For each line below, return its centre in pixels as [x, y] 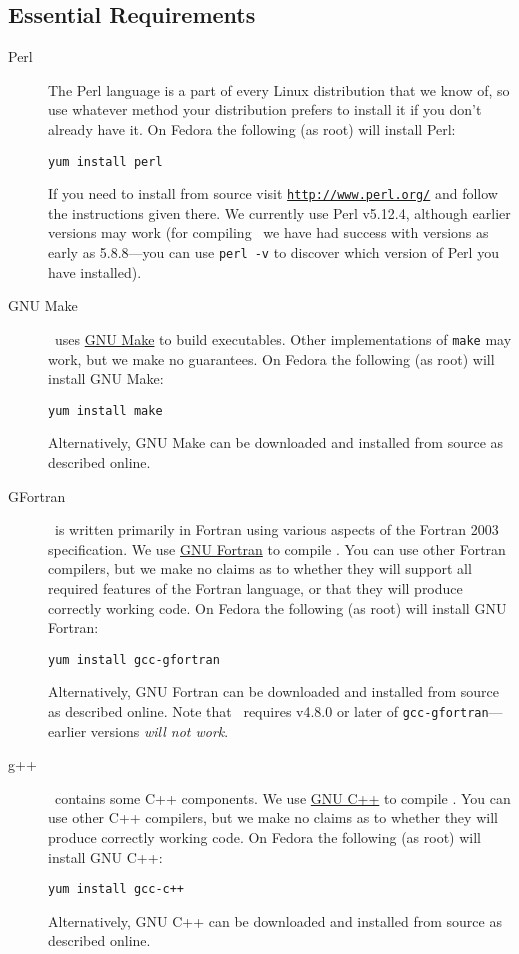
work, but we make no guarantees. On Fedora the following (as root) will [271, 358]
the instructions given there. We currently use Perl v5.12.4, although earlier [279, 212]
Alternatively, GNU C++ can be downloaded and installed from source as [275, 920]
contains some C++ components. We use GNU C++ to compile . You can [282, 797]
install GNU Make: [106, 378]
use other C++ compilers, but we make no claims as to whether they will [273, 817]
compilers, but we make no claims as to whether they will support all [260, 568]
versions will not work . [159, 730]
